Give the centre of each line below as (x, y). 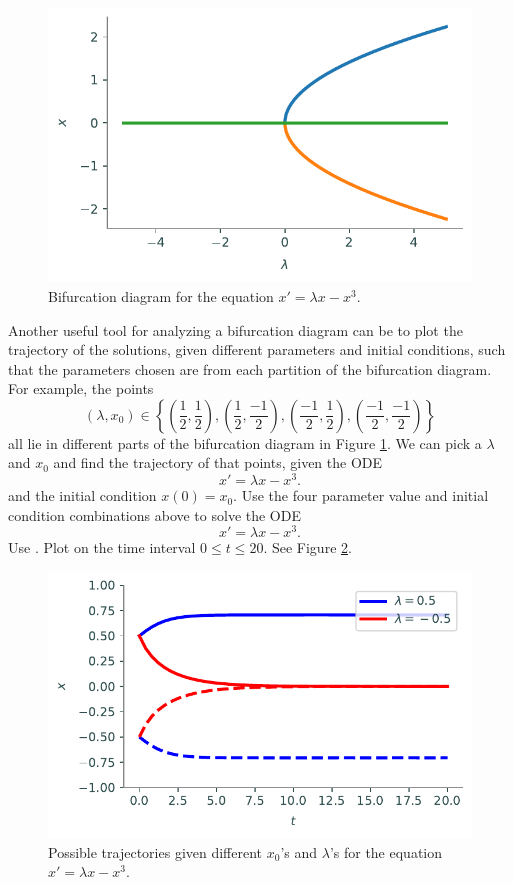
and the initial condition (82, 495)
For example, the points (81, 388)
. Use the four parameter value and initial (361, 495)
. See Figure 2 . (307, 547)
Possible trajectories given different (155, 851)
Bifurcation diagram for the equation (161, 295)
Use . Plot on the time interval (102, 547)
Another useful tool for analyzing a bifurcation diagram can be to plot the (235, 329)
